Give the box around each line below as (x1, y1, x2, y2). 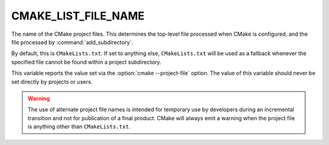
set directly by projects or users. (11, 78, 93, 85)
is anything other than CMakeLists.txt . (27, 123, 131, 130)
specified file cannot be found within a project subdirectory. (11, 58, 161, 66)
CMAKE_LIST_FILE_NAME (11, 9, 145, 22)
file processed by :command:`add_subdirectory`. (11, 38, 133, 46)
